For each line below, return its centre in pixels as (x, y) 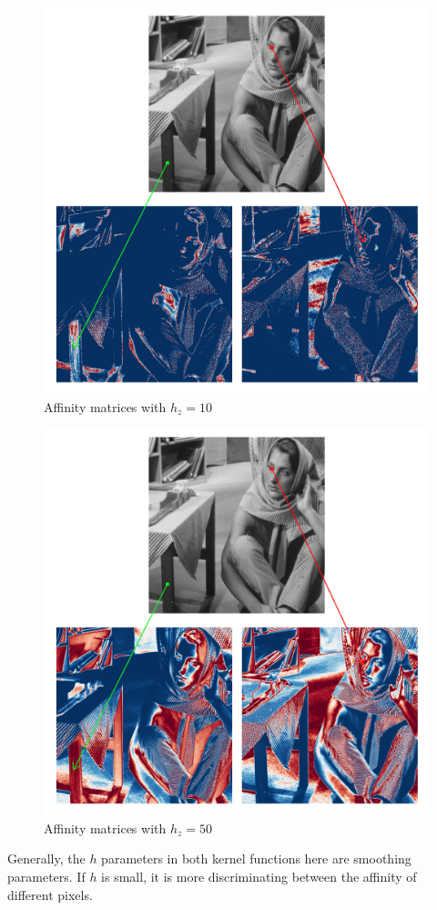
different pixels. (50, 894)
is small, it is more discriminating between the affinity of (259, 876)
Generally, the (46, 858)
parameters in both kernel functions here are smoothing (256, 858)
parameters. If (46, 876)
